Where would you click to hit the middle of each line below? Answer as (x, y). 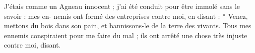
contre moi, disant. (32, 45)
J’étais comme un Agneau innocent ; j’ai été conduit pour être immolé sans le (122, 6)
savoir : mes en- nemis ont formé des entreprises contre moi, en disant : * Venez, (126, 16)
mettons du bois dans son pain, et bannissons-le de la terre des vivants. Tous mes (128, 26)
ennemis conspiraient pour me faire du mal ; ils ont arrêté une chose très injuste (126, 35)
